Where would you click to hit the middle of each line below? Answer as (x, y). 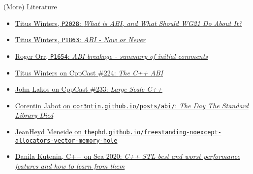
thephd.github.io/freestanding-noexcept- (153, 132)
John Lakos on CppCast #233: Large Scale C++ (89, 89)
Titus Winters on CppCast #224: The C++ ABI (89, 72)
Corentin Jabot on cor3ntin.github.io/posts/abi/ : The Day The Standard (132, 105)
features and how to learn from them (70, 165)
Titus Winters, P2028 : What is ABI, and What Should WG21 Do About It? (128, 23)
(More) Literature (30, 6)
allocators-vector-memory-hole (66, 140)
